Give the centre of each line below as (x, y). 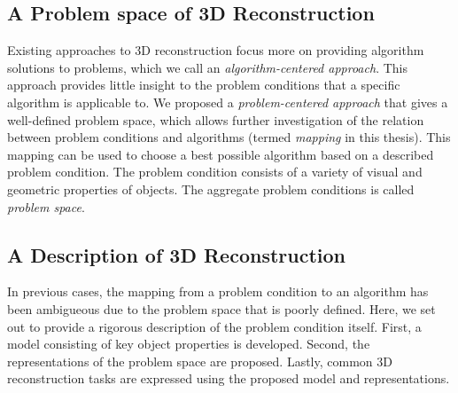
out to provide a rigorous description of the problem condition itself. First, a (214, 326)
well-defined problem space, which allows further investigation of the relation (216, 119)
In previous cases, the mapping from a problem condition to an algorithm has (218, 291)
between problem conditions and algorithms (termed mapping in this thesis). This (229, 137)
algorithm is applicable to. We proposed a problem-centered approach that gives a (228, 102)
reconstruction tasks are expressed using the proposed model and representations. (229, 378)
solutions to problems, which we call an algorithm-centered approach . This (207, 67)
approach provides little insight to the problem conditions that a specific (204, 85)
